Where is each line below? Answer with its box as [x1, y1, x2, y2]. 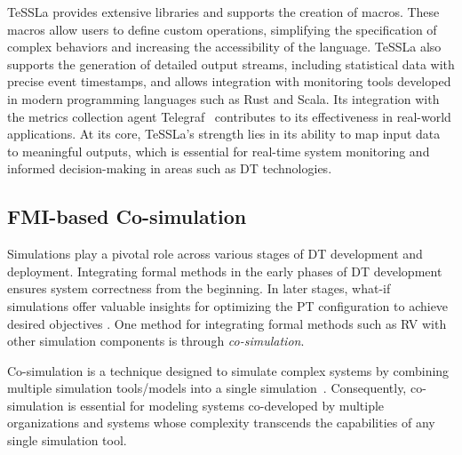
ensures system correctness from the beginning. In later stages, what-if [7, 279, 391, 298]
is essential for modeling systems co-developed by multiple [68, 395, 385, 414]
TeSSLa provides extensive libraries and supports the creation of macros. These [7, 3, 440, 20]
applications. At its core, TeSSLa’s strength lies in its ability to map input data [7, 124, 441, 143]
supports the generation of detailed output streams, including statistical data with [7, 54, 455, 73]
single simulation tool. [7, 431, 127, 450]
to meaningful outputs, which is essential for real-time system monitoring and [7, 141, 430, 160]
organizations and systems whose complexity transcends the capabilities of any [7, 413, 435, 432]
